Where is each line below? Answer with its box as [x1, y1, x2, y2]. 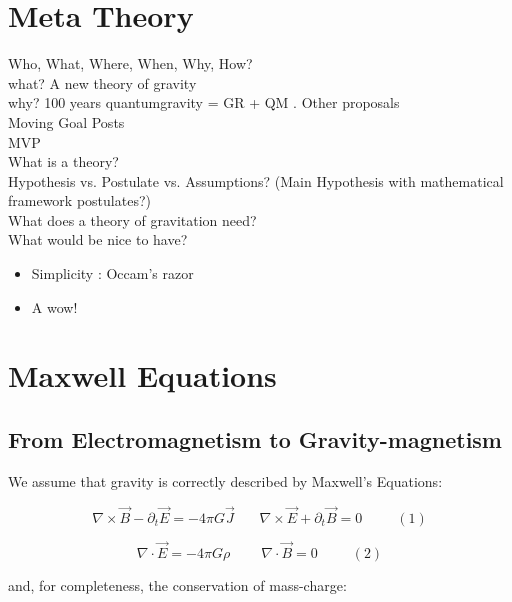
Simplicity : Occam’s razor [31, 263, 194, 284]
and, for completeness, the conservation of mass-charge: [8, 574, 347, 595]
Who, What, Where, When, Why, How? [8, 53, 253, 74]
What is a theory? [8, 151, 119, 172]
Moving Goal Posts [8, 111, 125, 132]
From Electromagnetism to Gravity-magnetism [8, 424, 502, 455]
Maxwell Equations [8, 355, 277, 396]
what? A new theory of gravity [8, 72, 197, 93]
